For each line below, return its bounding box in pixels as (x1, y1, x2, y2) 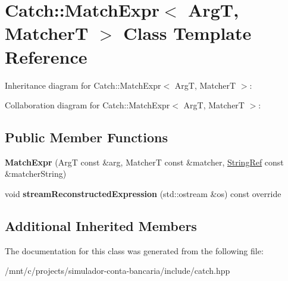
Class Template (123, 21, 252, 45)
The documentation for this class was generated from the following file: (5, 244, 264, 257)
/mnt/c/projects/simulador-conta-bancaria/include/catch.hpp (5, 264, 230, 277)
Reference (5, 44, 87, 68)
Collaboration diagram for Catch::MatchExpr (5, 99, 170, 111)
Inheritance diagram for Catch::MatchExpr (5, 79, 161, 91)
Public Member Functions (5, 128, 168, 146)
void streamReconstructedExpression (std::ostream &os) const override (5, 188, 281, 200)
